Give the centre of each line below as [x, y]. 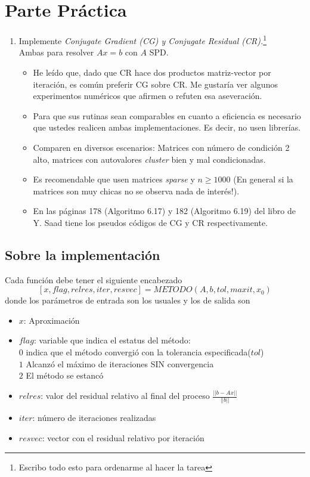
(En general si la [263, 179]
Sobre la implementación [83, 254]
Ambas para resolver [56, 52]
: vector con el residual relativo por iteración [123, 438]
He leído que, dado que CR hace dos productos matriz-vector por [152, 72]
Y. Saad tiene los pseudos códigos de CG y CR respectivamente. [151, 222]
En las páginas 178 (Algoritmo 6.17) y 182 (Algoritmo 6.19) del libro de [164, 211]
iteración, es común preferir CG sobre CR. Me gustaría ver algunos [155, 84]
